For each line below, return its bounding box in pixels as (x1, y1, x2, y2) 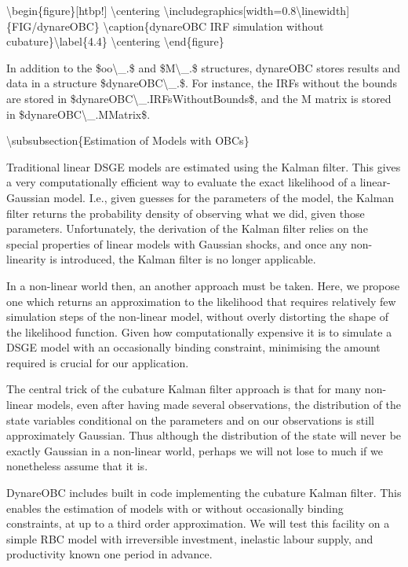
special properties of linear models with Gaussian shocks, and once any (6, 235, 348, 252)
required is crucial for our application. (6, 354, 189, 370)
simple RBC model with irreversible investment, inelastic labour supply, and (6, 530, 373, 547)
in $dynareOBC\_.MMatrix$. (6, 105, 151, 122)
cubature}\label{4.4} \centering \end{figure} (6, 33, 224, 50)
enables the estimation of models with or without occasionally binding (6, 499, 344, 516)
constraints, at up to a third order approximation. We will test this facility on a (6, 515, 390, 532)
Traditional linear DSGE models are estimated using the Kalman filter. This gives (6, 158, 401, 175)
